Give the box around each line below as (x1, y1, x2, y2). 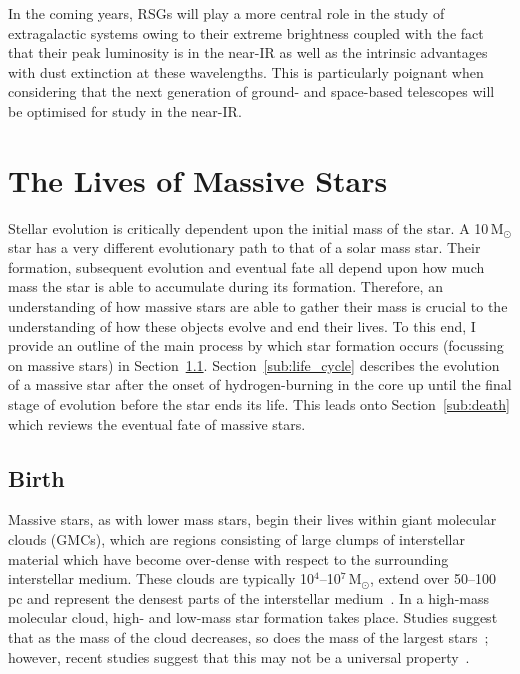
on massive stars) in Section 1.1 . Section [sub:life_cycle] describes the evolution (8, 354, 500, 375)
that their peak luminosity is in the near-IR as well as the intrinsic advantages (8, 42, 488, 63)
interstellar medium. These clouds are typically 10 (8, 568, 314, 589)
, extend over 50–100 (369, 568, 496, 589)
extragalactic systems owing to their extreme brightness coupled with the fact (8, 22, 484, 43)
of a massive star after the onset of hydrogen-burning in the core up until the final (8, 374, 512, 395)
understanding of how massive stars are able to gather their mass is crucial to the (8, 296, 508, 317)
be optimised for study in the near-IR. (8, 100, 242, 121)
